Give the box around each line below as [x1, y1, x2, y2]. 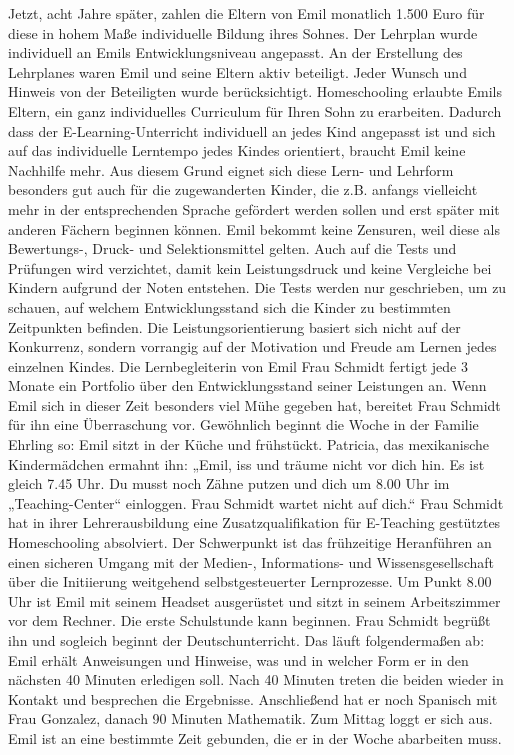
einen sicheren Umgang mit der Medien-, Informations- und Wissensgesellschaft [8, 551, 494, 572]
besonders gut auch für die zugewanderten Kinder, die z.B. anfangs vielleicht [8, 179, 478, 200]
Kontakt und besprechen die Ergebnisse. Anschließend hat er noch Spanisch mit [8, 688, 498, 709]
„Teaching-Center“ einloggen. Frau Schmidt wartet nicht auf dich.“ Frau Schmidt [8, 492, 504, 513]
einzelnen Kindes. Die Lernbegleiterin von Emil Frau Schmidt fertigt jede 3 [8, 355, 468, 376]
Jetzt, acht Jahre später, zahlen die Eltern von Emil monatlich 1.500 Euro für [8, 3, 485, 23]
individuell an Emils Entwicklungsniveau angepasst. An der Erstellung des [8, 42, 463, 63]
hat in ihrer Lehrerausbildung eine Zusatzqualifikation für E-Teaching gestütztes [8, 512, 501, 533]
